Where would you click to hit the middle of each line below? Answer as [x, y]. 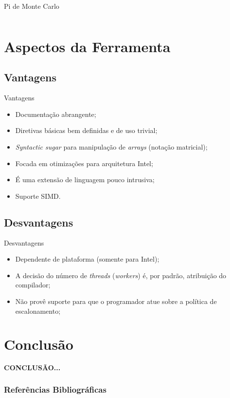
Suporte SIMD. [38, 196]
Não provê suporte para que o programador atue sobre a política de [116, 301]
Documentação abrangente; [56, 114]
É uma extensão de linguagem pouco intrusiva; [85, 180]
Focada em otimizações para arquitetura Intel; [84, 163]
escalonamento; [38, 311]
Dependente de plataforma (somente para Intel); [87, 259]
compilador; [33, 285]
